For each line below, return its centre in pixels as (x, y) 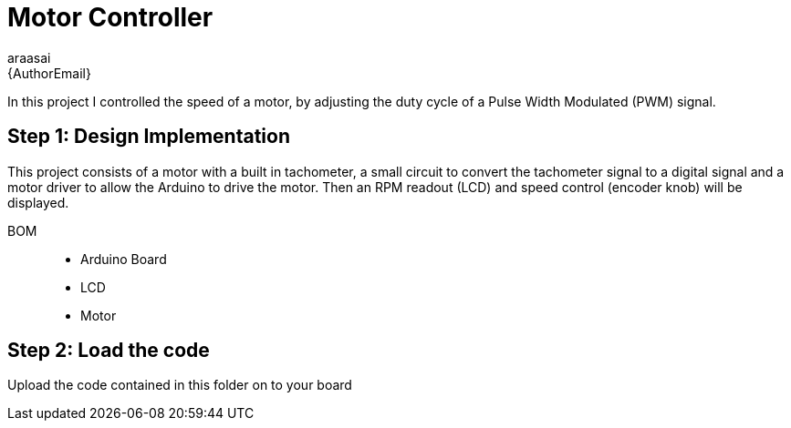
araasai (29, 57)
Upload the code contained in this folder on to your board (180, 385)
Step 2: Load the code (109, 351)
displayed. (38, 202)
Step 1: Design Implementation (149, 137)
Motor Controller (110, 17)
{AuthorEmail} (49, 73)
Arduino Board (124, 259)
